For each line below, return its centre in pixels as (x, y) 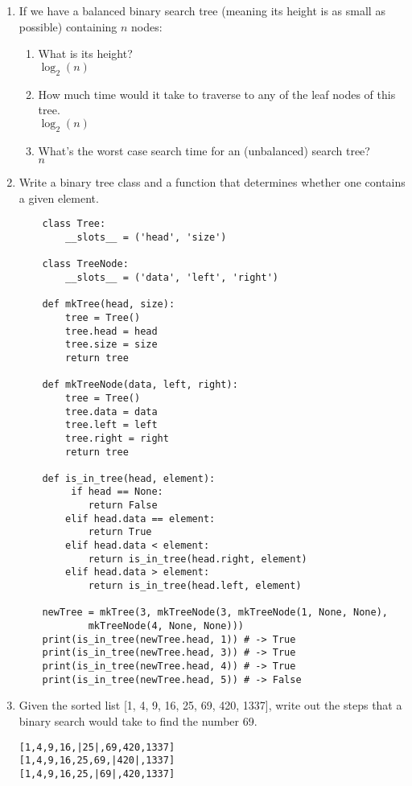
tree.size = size (111, 345)
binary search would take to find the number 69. (138, 720)
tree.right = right (117, 438)
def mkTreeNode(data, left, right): (140, 385)
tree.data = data (111, 412)
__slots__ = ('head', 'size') (146, 237)
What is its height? (85, 53)
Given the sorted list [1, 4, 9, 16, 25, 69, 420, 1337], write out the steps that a (210, 705)
